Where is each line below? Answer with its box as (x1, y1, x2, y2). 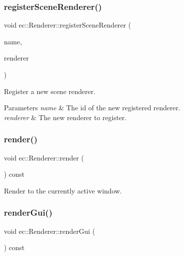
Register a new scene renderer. (4, 86, 96, 96)
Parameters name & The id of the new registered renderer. (4, 102, 181, 113)
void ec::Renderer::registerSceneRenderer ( (4, 20, 131, 30)
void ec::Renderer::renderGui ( (4, 225, 95, 236)
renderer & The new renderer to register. (4, 112, 127, 122)
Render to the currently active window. (4, 185, 122, 195)
